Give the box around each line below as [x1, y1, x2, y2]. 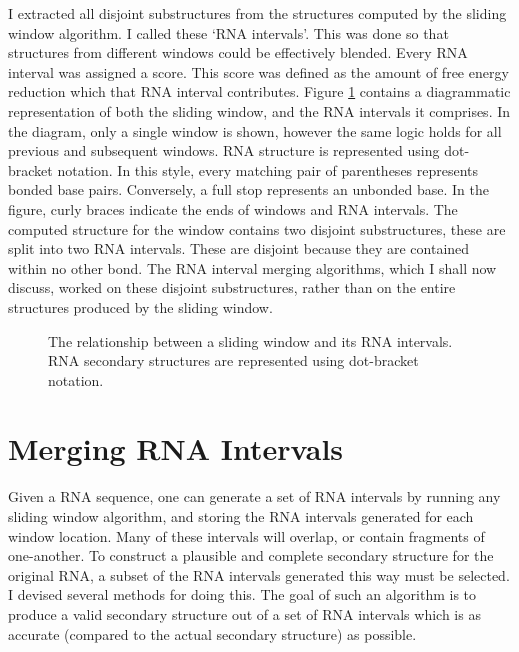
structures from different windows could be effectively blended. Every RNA [8, 42, 468, 63]
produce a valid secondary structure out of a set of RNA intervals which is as [8, 603, 481, 624]
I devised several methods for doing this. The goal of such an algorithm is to [8, 584, 477, 605]
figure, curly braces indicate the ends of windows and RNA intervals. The [8, 198, 458, 219]
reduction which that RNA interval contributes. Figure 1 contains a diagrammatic [8, 81, 511, 102]
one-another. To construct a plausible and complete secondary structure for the [8, 545, 494, 566]
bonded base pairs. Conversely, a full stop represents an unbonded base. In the [8, 179, 489, 200]
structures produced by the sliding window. [8, 296, 273, 317]
